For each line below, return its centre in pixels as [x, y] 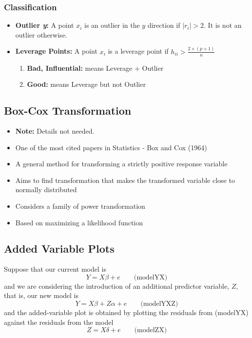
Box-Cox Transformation [68, 110]
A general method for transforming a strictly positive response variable [121, 164]
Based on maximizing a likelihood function [79, 222]
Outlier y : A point [45, 25]
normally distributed [46, 189]
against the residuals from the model [59, 322]
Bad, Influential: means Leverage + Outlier [95, 68]
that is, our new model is [41, 295]
